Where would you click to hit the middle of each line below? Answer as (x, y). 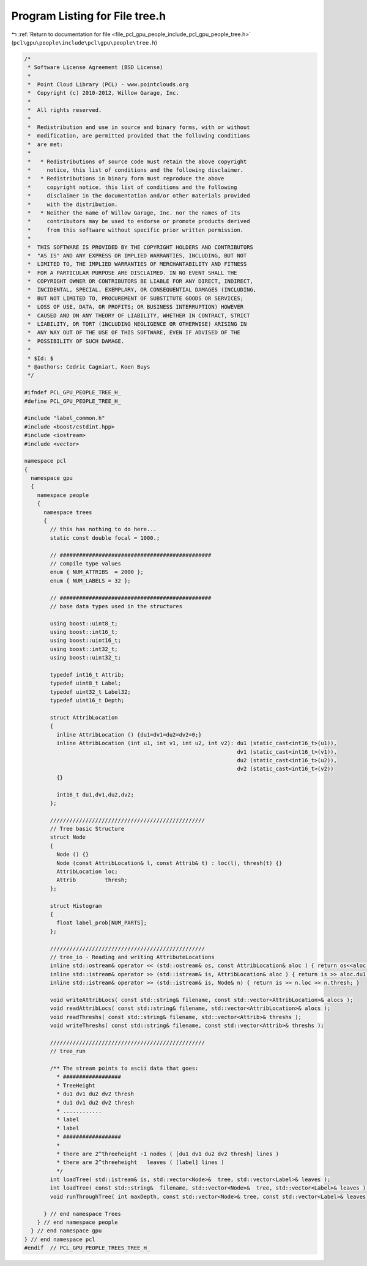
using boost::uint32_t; (86, 658)
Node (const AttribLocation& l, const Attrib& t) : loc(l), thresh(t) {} (169, 863)
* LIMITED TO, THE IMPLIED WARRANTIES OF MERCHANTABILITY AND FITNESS (137, 264)
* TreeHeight (76, 1085)
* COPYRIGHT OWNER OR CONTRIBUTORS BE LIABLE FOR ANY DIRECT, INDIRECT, (141, 282)
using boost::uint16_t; (86, 641)
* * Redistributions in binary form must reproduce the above (126, 178)
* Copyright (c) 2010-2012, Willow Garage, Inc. (104, 93)
